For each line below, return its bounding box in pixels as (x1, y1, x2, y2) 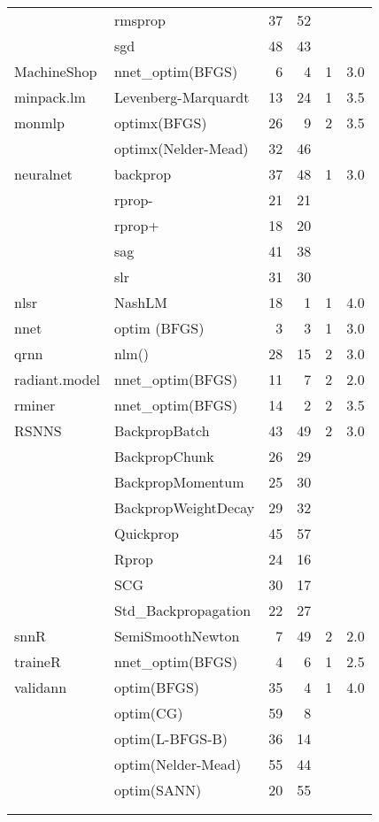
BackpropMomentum (113, 472, 244, 492)
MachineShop (14, 61, 97, 81)
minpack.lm (14, 87, 86, 107)
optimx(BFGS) (113, 112, 207, 133)
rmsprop (113, 10, 166, 30)
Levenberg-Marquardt (113, 87, 250, 107)
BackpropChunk (113, 446, 214, 466)
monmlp (14, 112, 65, 133)
